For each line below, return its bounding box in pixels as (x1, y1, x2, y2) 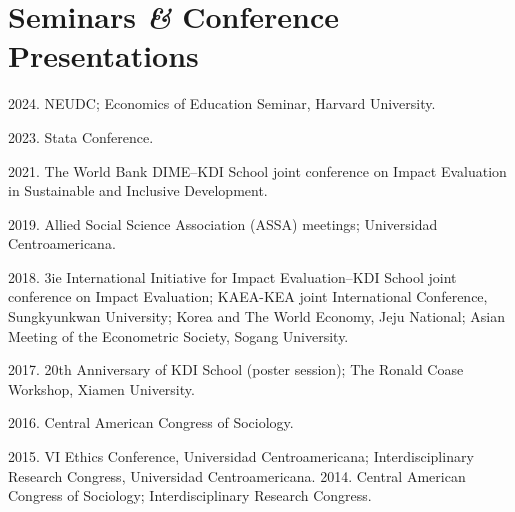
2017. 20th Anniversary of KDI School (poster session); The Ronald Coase (8, 359, 464, 380)
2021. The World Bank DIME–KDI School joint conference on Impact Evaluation (8, 160, 507, 181)
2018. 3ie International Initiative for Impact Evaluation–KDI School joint (8, 266, 457, 287)
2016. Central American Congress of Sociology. (8, 412, 294, 433)
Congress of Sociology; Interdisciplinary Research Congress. (8, 485, 372, 506)
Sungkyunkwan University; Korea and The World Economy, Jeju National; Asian (8, 306, 505, 327)
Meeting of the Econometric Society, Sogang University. (8, 325, 349, 346)
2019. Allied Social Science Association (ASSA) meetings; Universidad (8, 213, 438, 234)
